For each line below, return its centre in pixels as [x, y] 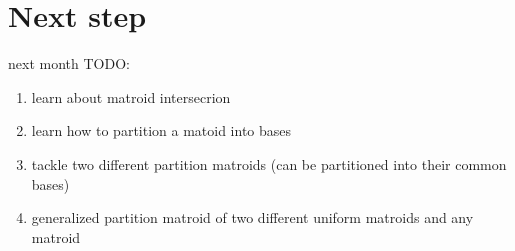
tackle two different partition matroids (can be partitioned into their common [269, 163]
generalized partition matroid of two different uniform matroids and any [252, 217]
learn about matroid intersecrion [131, 96]
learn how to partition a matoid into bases [161, 130]
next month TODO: [69, 63]
